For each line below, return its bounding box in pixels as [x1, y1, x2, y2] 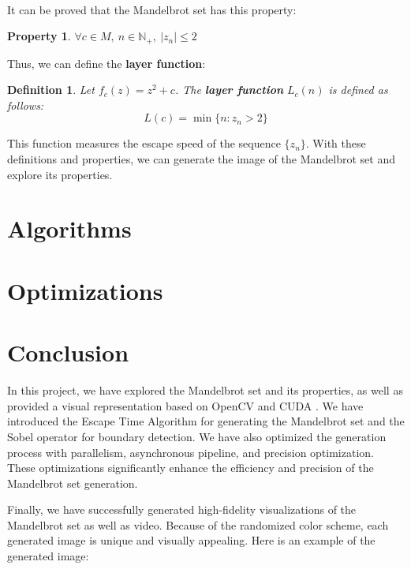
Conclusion [7, 336, 129, 369]
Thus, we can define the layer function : [7, 54, 206, 71]
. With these [305, 135, 366, 152]
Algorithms [7, 212, 132, 245]
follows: [7, 96, 44, 113]
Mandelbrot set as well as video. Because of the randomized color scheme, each [7, 516, 389, 533]
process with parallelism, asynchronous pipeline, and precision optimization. [7, 444, 374, 460]
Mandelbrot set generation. [7, 474, 138, 491]
